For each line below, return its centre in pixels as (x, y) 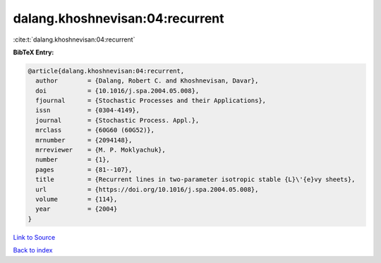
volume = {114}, (77, 199)
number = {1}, (73, 160)
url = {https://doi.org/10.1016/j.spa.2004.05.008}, (147, 189)
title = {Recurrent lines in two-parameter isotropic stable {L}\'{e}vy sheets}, (195, 179)
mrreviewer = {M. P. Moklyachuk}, (101, 150)
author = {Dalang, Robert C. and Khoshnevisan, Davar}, (147, 81)
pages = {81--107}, (84, 170)
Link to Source (34, 237)
